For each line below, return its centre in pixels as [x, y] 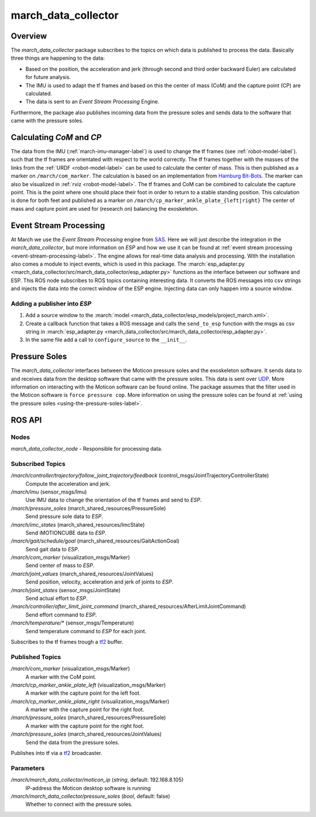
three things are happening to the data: [58, 58]
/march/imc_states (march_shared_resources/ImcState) [78, 524]
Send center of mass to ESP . [60, 565]
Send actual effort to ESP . [56, 598]
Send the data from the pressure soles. [73, 742]
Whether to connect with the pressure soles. [79, 804]
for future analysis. [48, 77]
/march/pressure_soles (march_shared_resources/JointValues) [86, 734]
